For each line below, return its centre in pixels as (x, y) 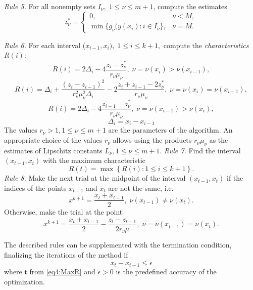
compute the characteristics (206, 45)
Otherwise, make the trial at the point (63, 212)
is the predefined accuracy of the (166, 272)
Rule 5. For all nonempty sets (50, 6)
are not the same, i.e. (141, 188)
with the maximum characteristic (94, 160)
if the (235, 178)
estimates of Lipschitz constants (53, 150)
